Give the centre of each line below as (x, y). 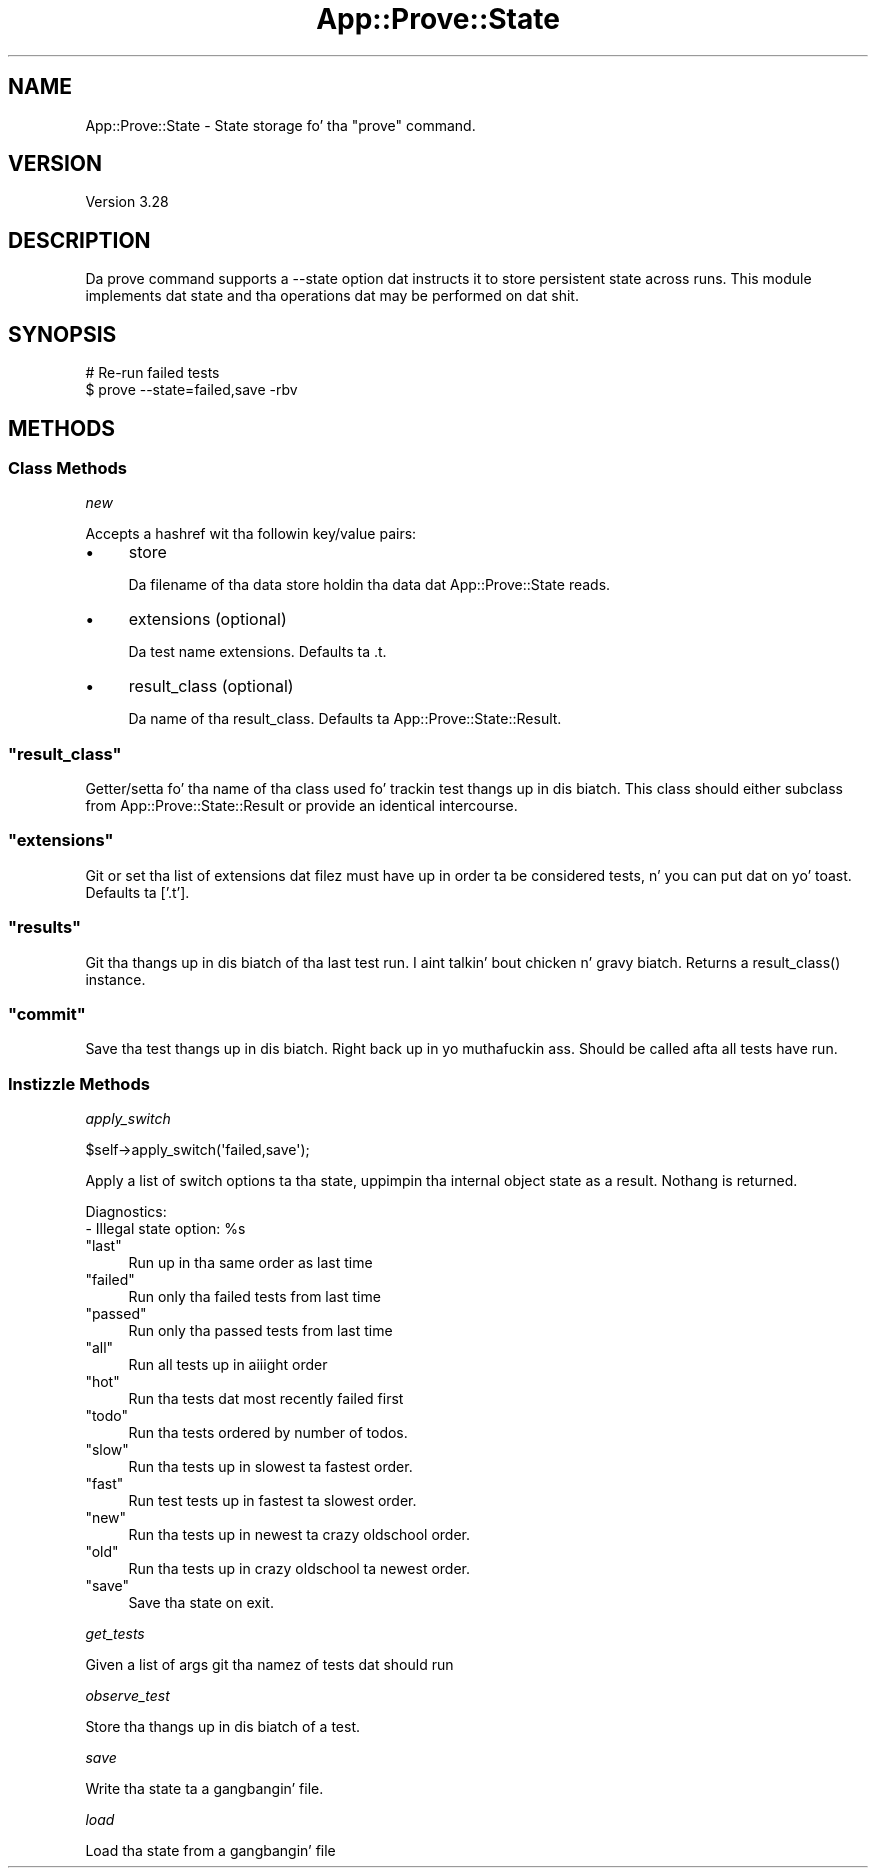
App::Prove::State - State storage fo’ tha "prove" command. (280, 125)
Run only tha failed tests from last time (254, 1297)
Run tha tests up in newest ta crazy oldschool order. (299, 1535)
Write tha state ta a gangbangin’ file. (204, 1789)
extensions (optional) (207, 619)
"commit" (47, 1013)
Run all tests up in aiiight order (228, 1365)
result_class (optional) (211, 686)
